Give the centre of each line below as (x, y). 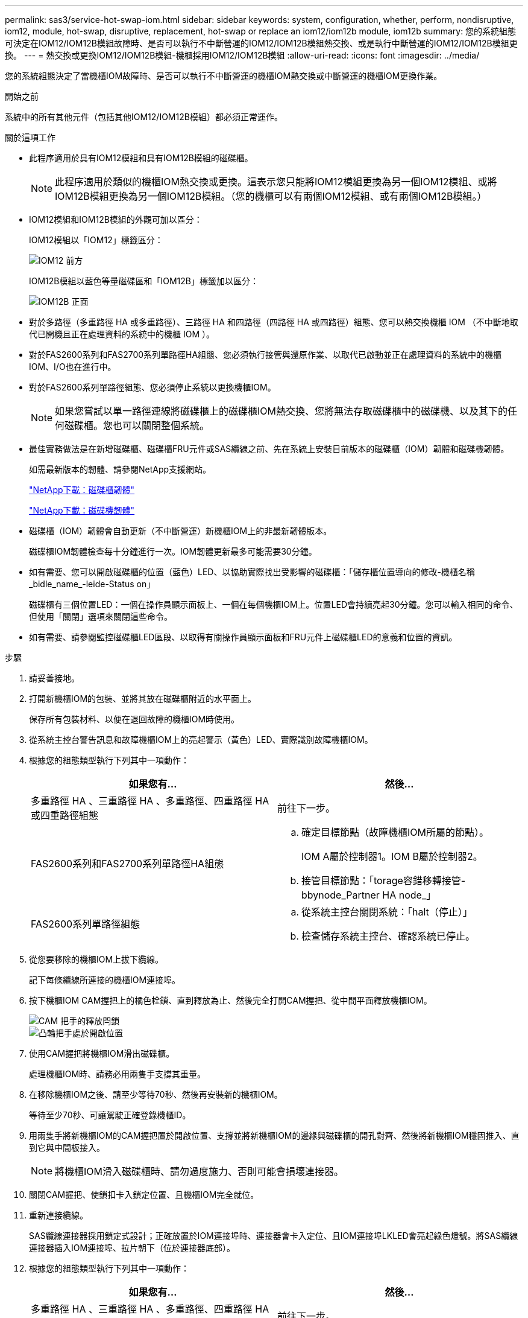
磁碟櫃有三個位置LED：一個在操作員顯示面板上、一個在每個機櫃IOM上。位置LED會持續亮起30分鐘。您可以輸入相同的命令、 (274, 604)
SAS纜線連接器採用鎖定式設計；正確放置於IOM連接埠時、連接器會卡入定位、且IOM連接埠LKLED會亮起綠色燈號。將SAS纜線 (274, 1236)
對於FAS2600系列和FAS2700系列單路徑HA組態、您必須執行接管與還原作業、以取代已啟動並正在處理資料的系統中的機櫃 (266, 355)
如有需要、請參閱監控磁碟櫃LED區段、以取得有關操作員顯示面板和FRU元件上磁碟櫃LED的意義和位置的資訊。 (243, 637)
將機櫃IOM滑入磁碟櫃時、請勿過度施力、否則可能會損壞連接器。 (200, 1171)
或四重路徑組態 (65, 815)
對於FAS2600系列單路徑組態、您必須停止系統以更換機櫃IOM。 (152, 387)
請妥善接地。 (54, 678)
